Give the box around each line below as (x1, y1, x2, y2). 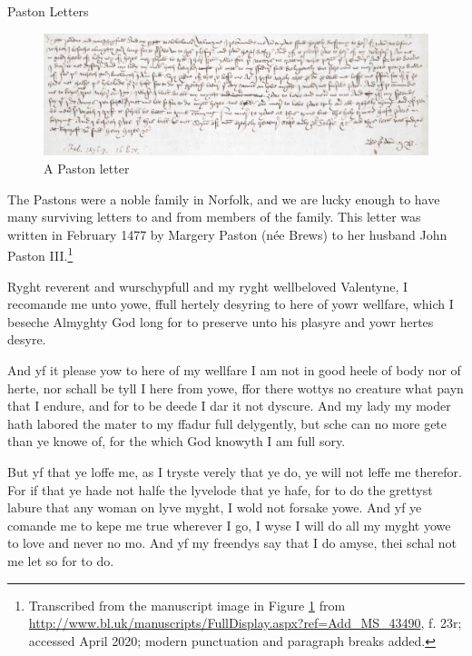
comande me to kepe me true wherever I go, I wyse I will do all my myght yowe (7, 515, 451, 534)
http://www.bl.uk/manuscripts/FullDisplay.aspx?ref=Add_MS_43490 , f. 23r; (28, 613, 462, 632)
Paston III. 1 (7, 244, 74, 265)
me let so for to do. (7, 552, 114, 570)
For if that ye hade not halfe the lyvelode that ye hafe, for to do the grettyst (7, 480, 433, 499)
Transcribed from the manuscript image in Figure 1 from (28, 595, 346, 614)
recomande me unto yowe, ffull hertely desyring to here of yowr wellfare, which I (7, 294, 454, 313)
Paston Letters (7, 2, 89, 20)
